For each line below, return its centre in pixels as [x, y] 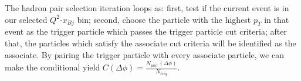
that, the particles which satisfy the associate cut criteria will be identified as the [150, 43]
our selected [26, 19]
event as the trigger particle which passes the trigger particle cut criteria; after [146, 31]
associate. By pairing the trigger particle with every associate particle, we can [144, 54]
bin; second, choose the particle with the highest [164, 19]
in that [277, 19]
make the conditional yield [53, 67]
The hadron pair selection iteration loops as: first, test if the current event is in [147, 8]
